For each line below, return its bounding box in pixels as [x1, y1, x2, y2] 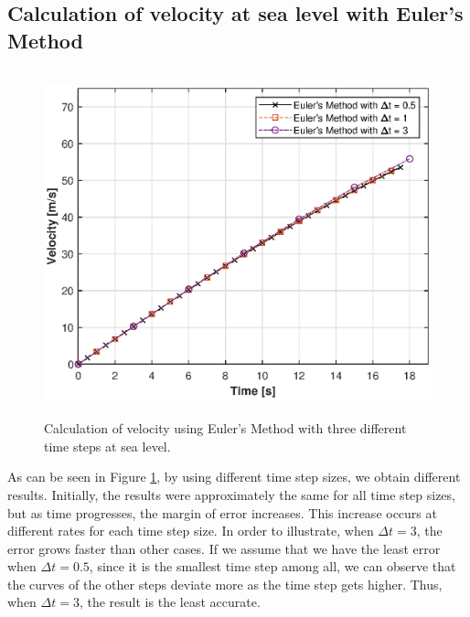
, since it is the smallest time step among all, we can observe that [89, 557, 456, 576]
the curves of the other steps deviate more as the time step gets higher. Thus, [7, 574, 443, 593]
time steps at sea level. [44, 436, 171, 455]
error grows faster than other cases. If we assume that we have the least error [7, 538, 441, 558]
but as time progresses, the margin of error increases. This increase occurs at [7, 503, 437, 522]
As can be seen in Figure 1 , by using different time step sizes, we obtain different [7, 467, 461, 486]
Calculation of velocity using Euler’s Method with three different [44, 419, 407, 438]
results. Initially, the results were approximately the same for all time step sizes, [7, 484, 455, 504]
